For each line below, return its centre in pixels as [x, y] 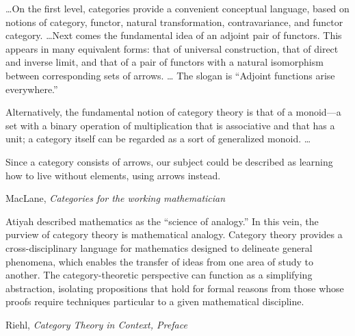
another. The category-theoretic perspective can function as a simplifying [159, 275]
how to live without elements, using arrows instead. [113, 175]
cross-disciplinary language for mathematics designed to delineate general [159, 247]
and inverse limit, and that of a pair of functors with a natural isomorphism [165, 62]
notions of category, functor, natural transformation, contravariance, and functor [174, 22]
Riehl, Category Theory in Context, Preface [96, 324]
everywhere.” [32, 89]
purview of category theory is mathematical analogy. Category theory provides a [174, 234]
